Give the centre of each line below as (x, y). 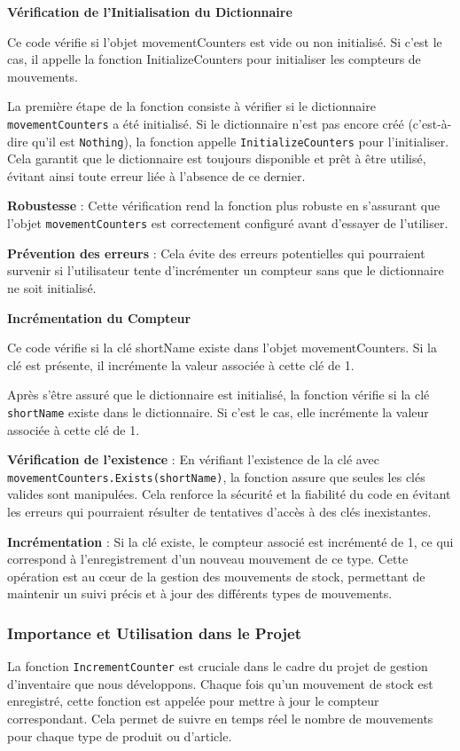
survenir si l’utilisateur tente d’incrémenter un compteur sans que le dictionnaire (226, 270)
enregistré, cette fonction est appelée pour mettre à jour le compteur (193, 701)
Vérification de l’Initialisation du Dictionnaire (150, 12)
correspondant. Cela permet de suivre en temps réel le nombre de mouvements (220, 718)
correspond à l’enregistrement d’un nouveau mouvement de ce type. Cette (208, 559)
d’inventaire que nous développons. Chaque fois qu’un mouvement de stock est (220, 683)
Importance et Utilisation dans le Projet (155, 632)
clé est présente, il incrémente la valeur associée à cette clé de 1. (181, 364)
